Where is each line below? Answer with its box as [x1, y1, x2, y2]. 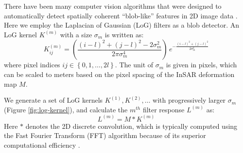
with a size [60, 29, 92, 39]
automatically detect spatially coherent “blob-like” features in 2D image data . [4, 10, 238, 20]
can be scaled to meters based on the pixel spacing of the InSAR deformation [4, 69, 235, 79]
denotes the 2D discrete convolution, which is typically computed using [25, 121, 238, 131]
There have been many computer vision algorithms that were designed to [4, 1, 222, 11]
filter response [142, 104, 185, 114]
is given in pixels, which [166, 60, 237, 70]
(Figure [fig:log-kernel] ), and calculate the [4, 104, 128, 114]
